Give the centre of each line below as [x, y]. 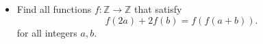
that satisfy [158, 9]
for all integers [47, 32]
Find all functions [54, 9]
